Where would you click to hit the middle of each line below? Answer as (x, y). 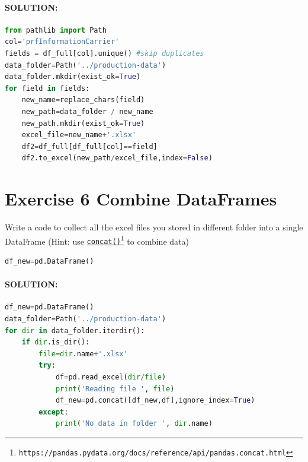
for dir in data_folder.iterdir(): (75, 330)
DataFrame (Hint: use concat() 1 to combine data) (97, 240)
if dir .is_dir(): (56, 342)
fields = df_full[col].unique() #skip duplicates (105, 53)
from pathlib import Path (56, 30)
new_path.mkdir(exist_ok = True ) (83, 123)
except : (54, 412)
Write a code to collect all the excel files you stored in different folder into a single (154, 227)
